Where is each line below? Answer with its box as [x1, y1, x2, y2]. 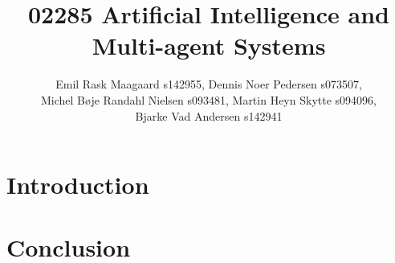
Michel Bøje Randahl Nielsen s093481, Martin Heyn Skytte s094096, [41, 91, 377, 108]
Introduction [6, 168, 149, 201]
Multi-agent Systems [92, 29, 326, 62]
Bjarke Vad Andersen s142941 [135, 107, 283, 124]
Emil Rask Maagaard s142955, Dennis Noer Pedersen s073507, [55, 76, 362, 92]
